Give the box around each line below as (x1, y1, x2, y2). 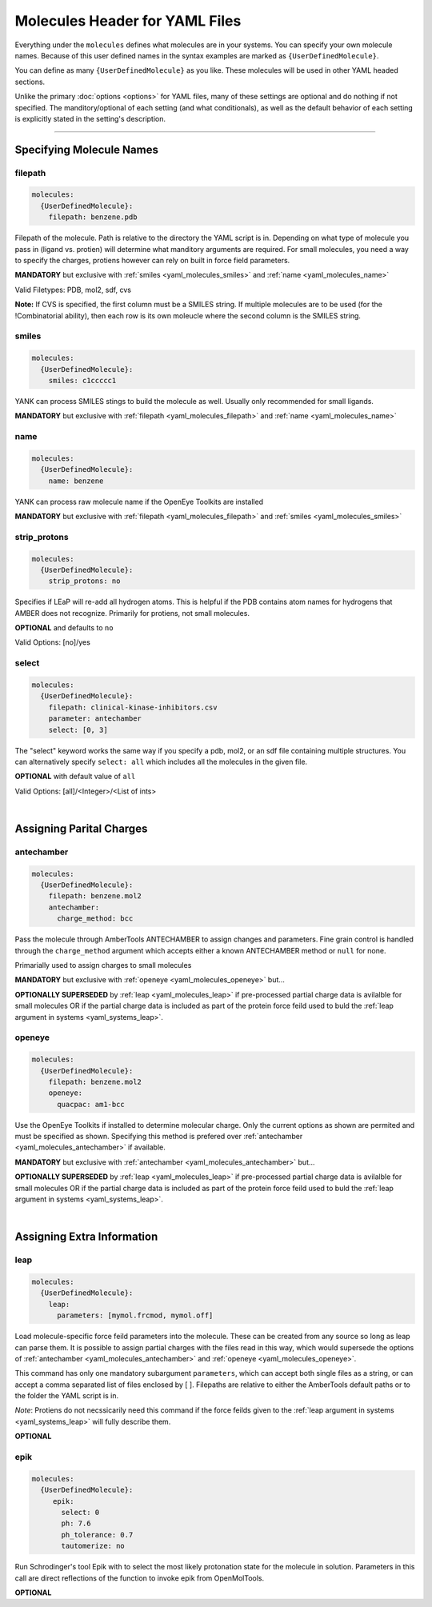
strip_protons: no (48, 577, 121, 586)
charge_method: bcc (57, 914, 134, 923)
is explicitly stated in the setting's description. (14, 114, 166, 123)
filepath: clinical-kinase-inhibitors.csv (48, 702, 218, 712)
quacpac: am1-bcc (57, 1100, 126, 1109)
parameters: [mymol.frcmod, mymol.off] (57, 1311, 214, 1320)
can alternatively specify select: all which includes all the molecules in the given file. (14, 757, 308, 766)
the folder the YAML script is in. (14, 1391, 119, 1401)
